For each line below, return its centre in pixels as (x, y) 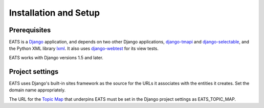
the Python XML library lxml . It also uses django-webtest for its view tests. (84, 48)
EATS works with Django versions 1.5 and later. (56, 57)
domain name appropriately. (37, 90)
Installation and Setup (55, 13)
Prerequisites (30, 30)
